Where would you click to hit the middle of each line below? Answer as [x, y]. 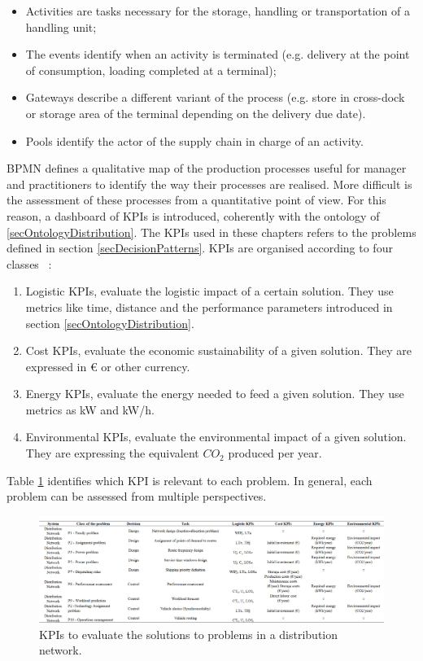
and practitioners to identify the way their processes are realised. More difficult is [209, 184]
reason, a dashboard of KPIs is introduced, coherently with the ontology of [193, 215]
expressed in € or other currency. [108, 366]
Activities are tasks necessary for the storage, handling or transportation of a [218, 11]
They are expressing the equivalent [112, 453]
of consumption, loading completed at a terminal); [151, 70]
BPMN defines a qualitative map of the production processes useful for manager [207, 168]
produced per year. [275, 453]
